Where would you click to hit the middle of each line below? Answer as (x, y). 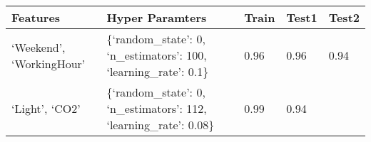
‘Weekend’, (39, 47)
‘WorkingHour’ (49, 63)
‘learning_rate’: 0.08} (161, 125)
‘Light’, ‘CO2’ (46, 108)
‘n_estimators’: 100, (157, 55)
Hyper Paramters (157, 17)
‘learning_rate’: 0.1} (158, 71)
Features (36, 17)
